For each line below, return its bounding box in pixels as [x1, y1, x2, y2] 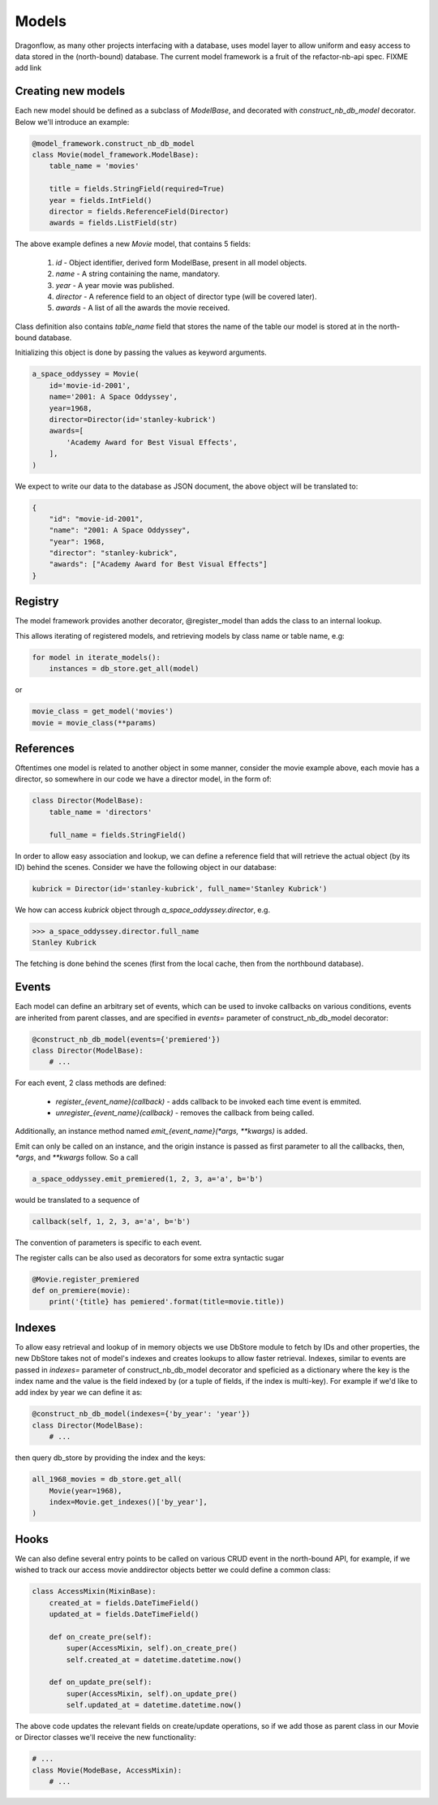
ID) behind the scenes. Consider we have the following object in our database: [15, 862, 277, 872]
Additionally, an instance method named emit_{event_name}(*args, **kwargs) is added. [15, 1127, 308, 1136]
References [15, 741, 75, 755]
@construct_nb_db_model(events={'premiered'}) [32, 1035, 221, 1044]
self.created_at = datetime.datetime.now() [66, 1655, 243, 1664]
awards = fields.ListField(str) [49, 218, 178, 227]
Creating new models [15, 84, 126, 98]
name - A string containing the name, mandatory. [55, 269, 221, 279]
